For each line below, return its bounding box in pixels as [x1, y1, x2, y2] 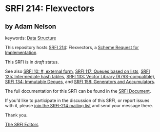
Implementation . [5, 49, 38, 55]
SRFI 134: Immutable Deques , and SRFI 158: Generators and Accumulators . [5, 79, 155, 84]
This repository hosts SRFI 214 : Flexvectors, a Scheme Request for [5, 45, 139, 50]
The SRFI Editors [5, 122, 39, 127]
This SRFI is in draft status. [5, 59, 59, 65]
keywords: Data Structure [5, 35, 57, 41]
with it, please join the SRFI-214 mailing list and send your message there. [5, 103, 153, 108]
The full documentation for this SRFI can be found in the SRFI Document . [5, 88, 151, 94]
